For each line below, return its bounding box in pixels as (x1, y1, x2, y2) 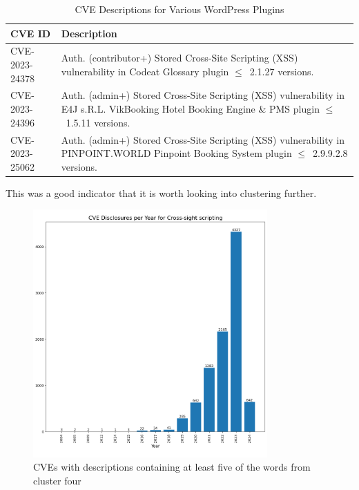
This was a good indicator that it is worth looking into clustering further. (6, 185, 317, 200)
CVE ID (10, 26, 51, 40)
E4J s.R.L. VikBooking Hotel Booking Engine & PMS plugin (61, 102, 320, 116)
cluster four (33, 473, 81, 487)
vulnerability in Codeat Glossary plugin (61, 64, 229, 78)
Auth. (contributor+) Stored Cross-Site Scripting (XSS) (61, 50, 298, 65)
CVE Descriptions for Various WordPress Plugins (75, 2, 284, 16)
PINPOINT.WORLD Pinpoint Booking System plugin (61, 146, 292, 160)
